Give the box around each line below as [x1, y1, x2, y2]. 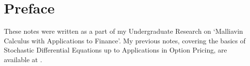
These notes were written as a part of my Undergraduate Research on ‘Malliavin [4, 26, 243, 36]
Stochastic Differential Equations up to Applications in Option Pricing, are [4, 45, 227, 55]
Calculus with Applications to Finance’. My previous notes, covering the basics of [4, 35, 246, 45]
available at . [4, 54, 42, 64]
